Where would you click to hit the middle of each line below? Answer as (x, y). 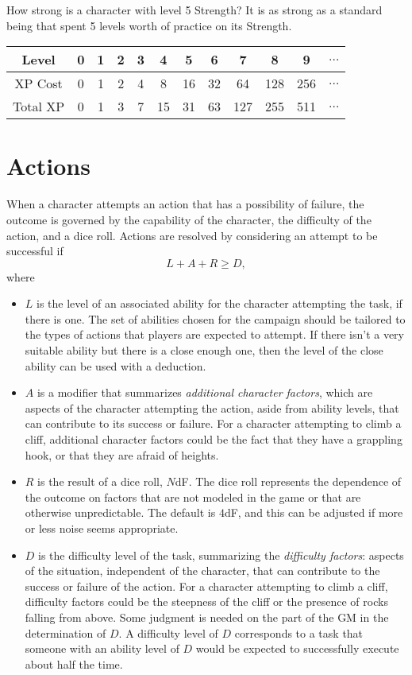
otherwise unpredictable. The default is (120, 512)
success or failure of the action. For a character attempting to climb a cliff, (206, 586)
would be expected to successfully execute (297, 648)
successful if (35, 251)
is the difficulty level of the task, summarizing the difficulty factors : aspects (221, 555)
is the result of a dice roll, (100, 481)
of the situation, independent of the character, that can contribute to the (202, 570)
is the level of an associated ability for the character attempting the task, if (219, 303)
